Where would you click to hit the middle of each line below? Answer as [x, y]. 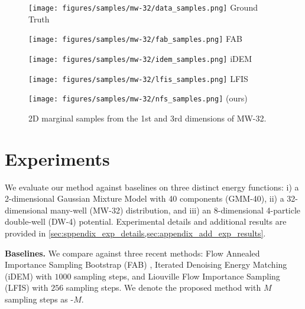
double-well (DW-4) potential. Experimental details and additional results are [146, 221]
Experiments [57, 158]
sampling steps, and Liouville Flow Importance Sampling [177, 276]
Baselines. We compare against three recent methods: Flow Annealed [132, 253]
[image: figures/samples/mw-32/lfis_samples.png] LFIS [138, 78]
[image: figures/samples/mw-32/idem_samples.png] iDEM [140, 58]
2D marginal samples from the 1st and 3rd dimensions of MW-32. [147, 118]
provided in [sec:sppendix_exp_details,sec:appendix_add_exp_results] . [135, 233]
